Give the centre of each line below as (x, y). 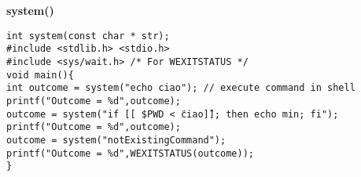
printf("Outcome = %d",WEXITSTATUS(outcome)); (130, 153)
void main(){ (40, 75)
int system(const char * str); (88, 36)
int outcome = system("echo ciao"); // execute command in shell (181, 88)
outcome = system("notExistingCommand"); (116, 140)
